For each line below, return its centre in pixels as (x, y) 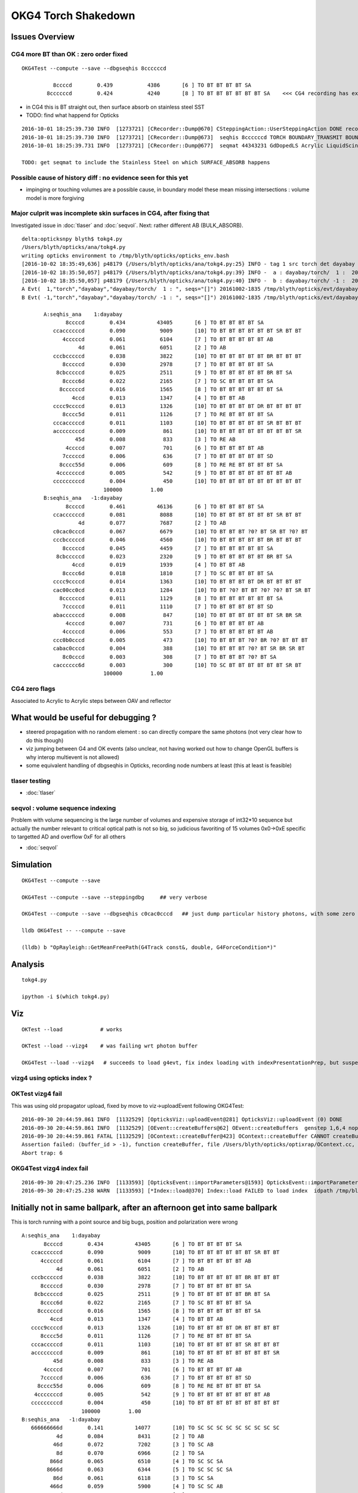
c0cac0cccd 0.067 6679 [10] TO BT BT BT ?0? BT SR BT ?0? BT (180, 531)
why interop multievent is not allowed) (72, 757)
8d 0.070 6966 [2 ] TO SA (130, 1453)
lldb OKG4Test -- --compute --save (74, 931)
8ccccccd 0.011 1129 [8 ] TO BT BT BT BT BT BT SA (171, 598)
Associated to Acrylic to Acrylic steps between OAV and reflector (91, 701)
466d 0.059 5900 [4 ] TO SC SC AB (136, 1486)
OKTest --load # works (72, 1029)
